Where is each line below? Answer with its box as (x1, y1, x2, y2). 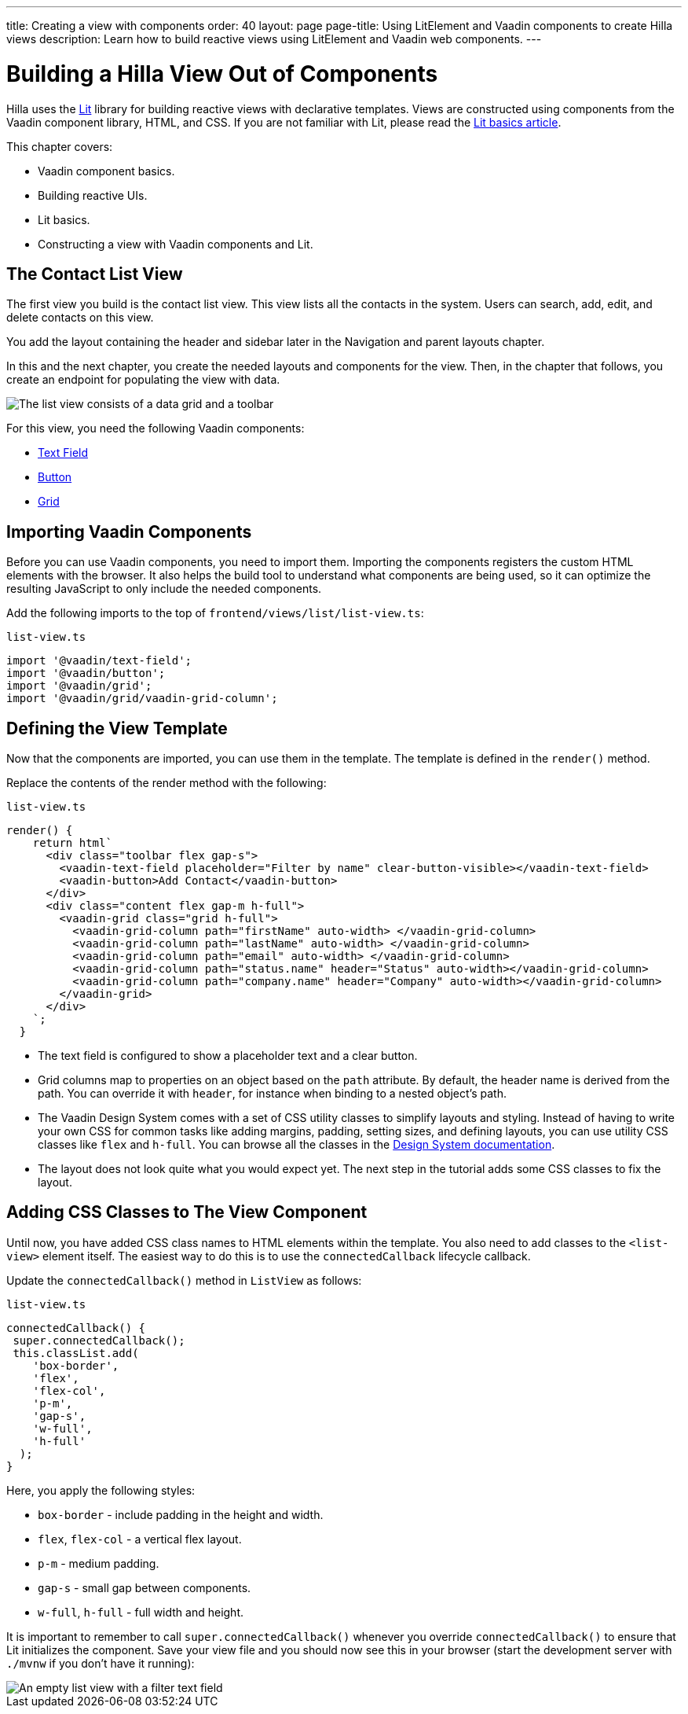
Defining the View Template (6, 718, 228, 738)
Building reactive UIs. (38, 188, 148, 202)
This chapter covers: (6, 139, 113, 153)
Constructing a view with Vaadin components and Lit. (38, 237, 313, 251)
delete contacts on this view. (6, 311, 154, 325)
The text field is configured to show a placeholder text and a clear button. (38, 1049, 418, 1063)
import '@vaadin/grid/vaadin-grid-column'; (6, 692, 278, 705)
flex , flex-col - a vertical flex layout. (38, 1532, 242, 1546)
